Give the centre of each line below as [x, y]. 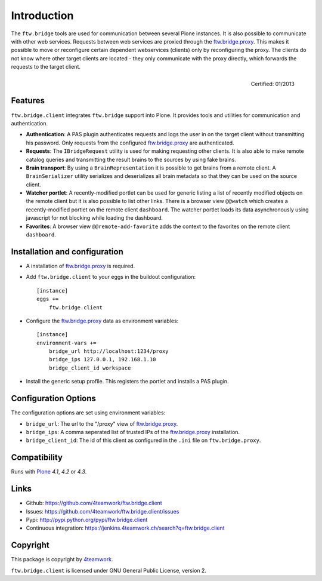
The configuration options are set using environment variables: [88, 413]
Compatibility [37, 458]
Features [28, 101]
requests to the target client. [46, 67]
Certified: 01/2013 [273, 84]
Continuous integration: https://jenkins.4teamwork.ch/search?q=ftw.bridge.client [125, 528]
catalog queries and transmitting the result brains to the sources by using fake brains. [131, 159]
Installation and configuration [67, 252]
